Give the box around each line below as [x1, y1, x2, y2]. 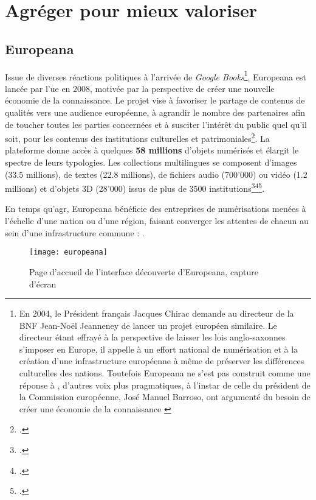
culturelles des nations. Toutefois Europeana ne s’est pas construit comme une [19, 367, 311, 379]
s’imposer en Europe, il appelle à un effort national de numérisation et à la [19, 342, 298, 355]
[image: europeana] [29, 248, 108, 257]
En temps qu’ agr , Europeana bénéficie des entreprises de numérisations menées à [5, 202, 306, 215]
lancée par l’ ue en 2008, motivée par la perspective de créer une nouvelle [5, 82, 275, 94]
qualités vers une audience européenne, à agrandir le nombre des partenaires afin [5, 106, 306, 119]
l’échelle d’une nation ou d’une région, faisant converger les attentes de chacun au [5, 214, 309, 227]
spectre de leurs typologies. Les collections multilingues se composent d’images [5, 156, 297, 169]
